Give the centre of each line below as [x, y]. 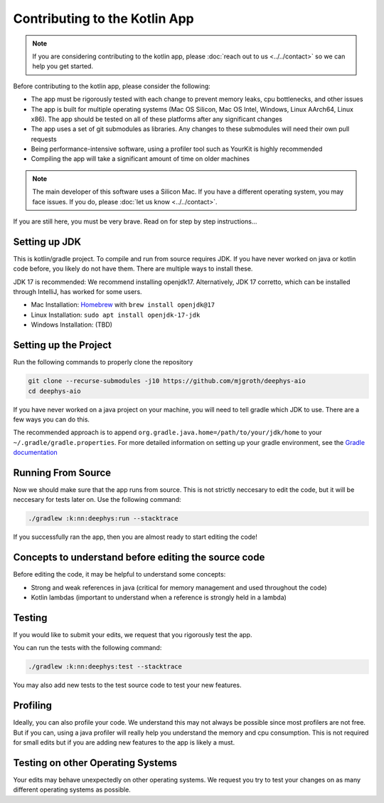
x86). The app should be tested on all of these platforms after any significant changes [157, 119]
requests [44, 139]
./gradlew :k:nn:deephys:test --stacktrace [105, 667]
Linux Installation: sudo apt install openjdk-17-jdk [116, 315]
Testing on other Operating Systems [95, 763]
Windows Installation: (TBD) [72, 325]
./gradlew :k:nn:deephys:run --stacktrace [103, 519]
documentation [36, 453]
